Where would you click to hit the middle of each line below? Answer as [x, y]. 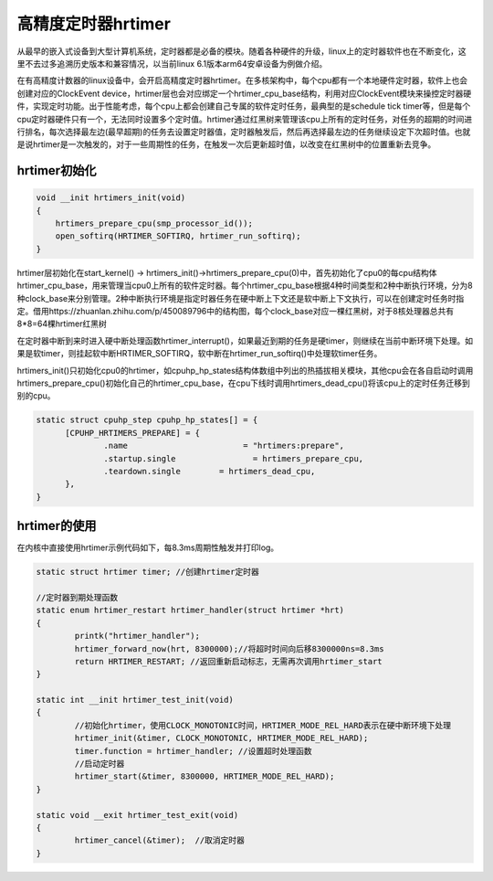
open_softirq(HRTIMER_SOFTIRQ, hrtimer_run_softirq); [178, 236]
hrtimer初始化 [57, 170]
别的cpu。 [36, 396]
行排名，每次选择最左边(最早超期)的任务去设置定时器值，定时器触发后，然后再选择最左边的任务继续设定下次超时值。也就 [244, 132]
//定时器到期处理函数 [77, 597]
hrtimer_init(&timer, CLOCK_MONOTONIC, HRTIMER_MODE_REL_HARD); [221, 738]
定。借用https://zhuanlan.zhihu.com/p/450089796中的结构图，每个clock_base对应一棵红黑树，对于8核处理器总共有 [236, 311]
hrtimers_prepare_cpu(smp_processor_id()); [154, 223]
